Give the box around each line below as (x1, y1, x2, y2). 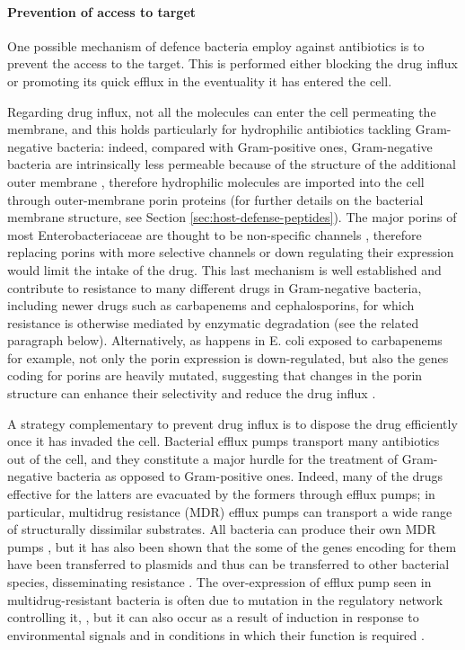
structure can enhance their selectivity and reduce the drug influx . (7, 384, 376, 403)
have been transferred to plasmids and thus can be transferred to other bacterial (7, 555, 450, 574)
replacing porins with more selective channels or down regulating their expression (7, 243, 454, 262)
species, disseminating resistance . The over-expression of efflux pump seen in (7, 573, 432, 592)
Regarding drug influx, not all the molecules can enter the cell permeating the (7, 102, 436, 120)
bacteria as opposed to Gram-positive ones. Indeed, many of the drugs (57, 467, 443, 485)
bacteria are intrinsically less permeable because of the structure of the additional (7, 155, 456, 174)
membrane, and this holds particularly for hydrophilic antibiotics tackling (7, 120, 412, 138)
